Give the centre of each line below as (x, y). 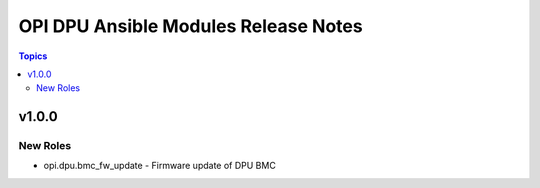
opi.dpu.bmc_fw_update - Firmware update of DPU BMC (160, 166)
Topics (33, 56)
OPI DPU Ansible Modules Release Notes (191, 26)
